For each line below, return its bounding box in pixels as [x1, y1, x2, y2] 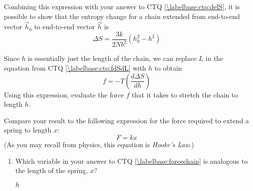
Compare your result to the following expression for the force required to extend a [4, 115, 249, 125]
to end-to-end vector [34, 21, 95, 32]
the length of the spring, [15, 165, 88, 175]
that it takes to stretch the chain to [132, 89, 238, 99]
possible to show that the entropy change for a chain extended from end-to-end [4, 11, 240, 21]
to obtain [155, 63, 182, 73]
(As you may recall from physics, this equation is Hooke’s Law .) [4, 139, 194, 149]
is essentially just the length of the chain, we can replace [28, 53, 196, 63]
